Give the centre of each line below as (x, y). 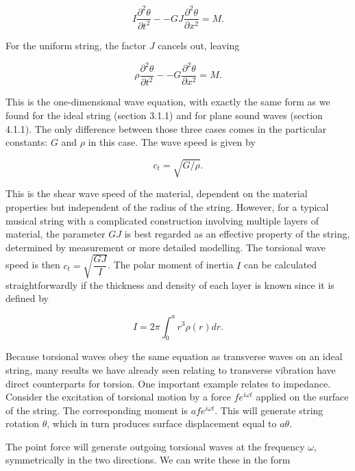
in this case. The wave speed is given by (172, 142)
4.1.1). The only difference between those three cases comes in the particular (166, 128)
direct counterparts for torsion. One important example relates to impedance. (168, 383)
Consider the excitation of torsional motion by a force (118, 397)
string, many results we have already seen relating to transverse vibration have (171, 369)
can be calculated (280, 265)
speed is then (33, 265)
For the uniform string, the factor (76, 45)
